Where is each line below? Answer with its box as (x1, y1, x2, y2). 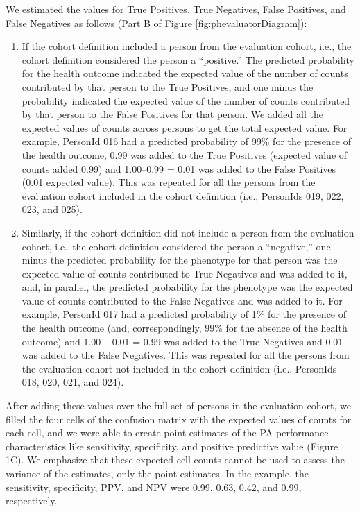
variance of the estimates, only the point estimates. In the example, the (6, 466, 309, 480)
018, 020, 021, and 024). (22, 375, 124, 389)
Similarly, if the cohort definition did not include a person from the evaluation (22, 225, 354, 239)
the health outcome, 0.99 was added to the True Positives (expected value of (22, 147, 348, 162)
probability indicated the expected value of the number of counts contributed (22, 93, 350, 108)
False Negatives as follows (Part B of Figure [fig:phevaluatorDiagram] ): (6, 15, 307, 30)
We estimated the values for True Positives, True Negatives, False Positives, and (6, 2, 346, 16)
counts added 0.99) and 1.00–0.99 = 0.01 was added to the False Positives (22, 161, 336, 176)
